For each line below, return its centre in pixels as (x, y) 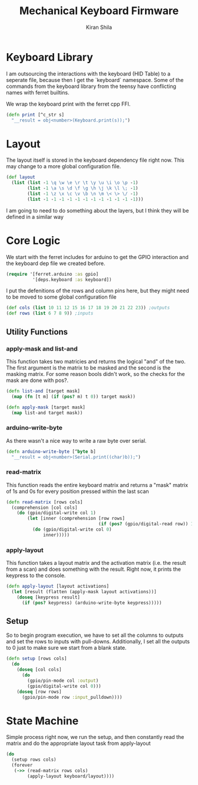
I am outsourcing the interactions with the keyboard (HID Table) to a (88, 73)
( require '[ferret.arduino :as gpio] (52, 274)
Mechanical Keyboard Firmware (99, 11)
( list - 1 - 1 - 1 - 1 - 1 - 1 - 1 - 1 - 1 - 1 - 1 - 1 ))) (85, 199)
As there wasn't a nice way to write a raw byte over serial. (76, 440)
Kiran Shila (99, 27)
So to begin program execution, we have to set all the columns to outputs (95, 635)
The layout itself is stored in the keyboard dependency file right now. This (95, 160)
